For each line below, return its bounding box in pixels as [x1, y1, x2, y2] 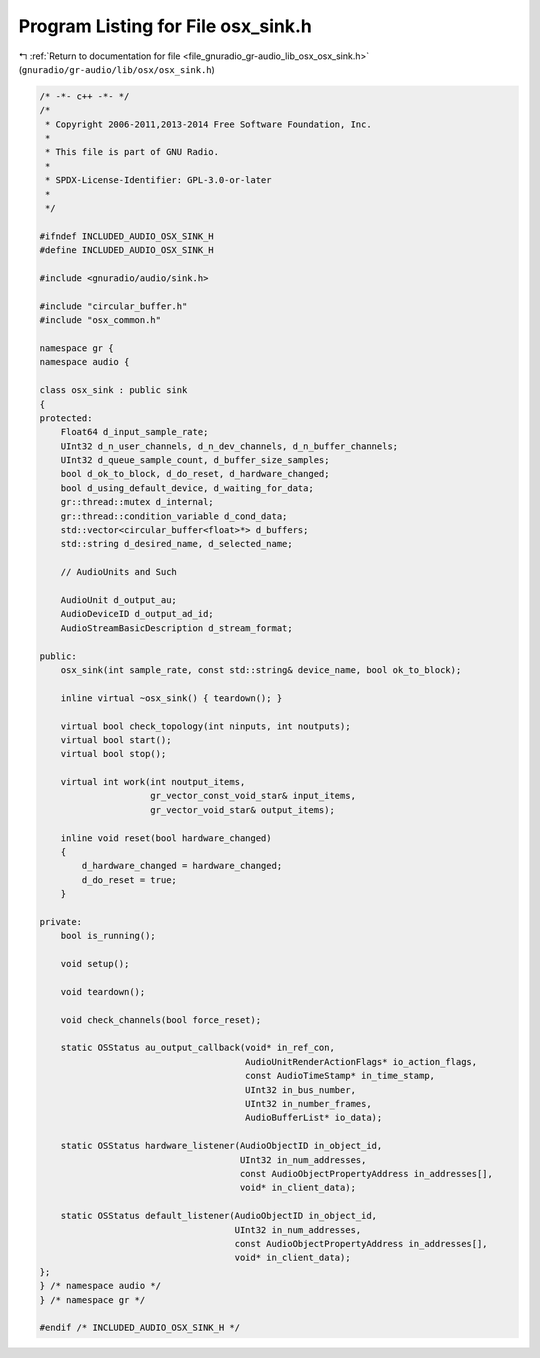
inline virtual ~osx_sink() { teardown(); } [60, 692, 283, 704]
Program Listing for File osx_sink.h [18, 15, 312, 37]
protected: [39, 412, 93, 424]
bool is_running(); [60, 930, 157, 942]
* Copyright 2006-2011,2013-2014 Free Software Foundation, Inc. [45, 118, 372, 130]
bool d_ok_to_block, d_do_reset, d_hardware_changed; [60, 468, 330, 480]
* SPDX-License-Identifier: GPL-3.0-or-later [45, 175, 272, 186]
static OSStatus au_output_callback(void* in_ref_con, [60, 1042, 335, 1054]
